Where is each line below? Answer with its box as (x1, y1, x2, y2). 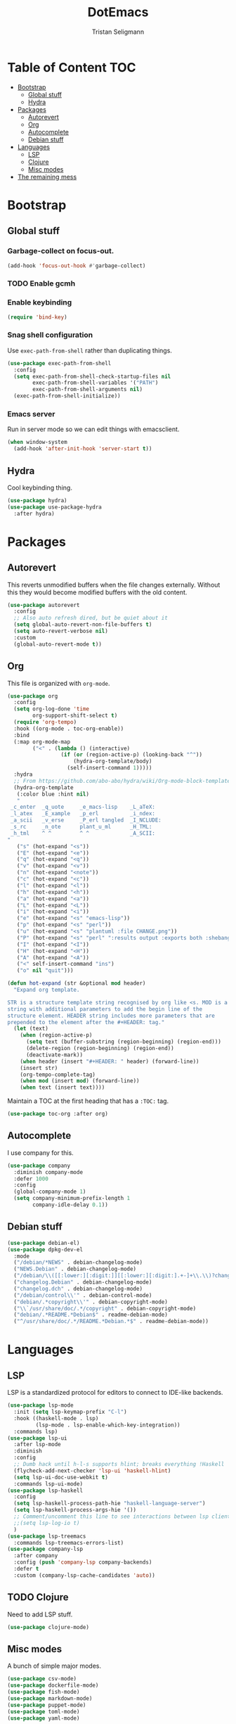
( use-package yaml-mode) (7, 1714, 80, 1722)
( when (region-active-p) (20, 1032, 93, 1039)
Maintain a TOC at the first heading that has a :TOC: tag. (7, 1097, 169, 1105)
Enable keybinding (7, 298, 72, 307)
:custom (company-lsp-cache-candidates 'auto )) (13, 1571, 156, 1579)
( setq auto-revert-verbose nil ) (13, 627, 109, 635)
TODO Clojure (7, 1591, 69, 1604)
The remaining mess (17, 172, 77, 181)
